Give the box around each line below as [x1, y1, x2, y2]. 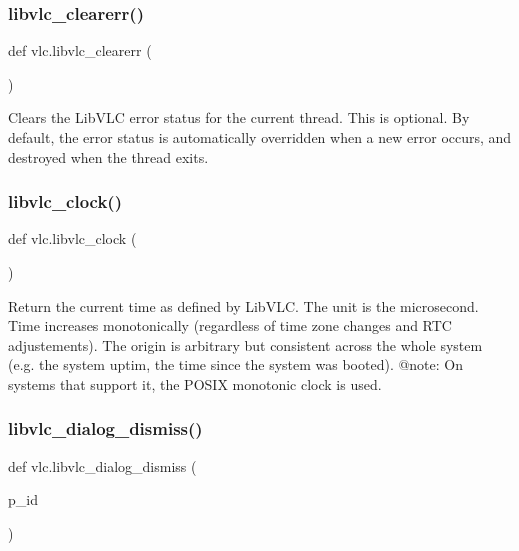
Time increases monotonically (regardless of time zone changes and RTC [8, 315, 452, 336]
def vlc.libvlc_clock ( [8, 228, 137, 249]
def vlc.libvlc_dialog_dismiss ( [8, 455, 197, 476]
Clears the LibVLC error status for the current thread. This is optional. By [8, 107, 470, 128]
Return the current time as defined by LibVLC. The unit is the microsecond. [8, 295, 479, 316]
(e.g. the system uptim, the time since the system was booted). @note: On [8, 354, 464, 375]
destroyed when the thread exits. [8, 146, 209, 167]
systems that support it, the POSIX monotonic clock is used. [8, 373, 382, 394]
